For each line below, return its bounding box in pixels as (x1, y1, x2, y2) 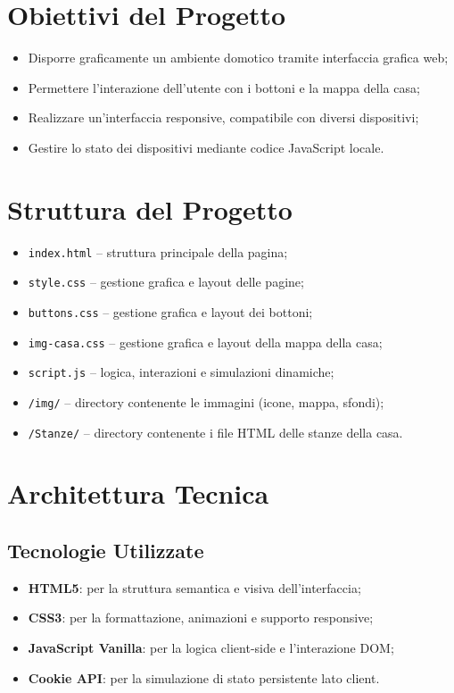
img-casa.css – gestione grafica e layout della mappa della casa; (28, 332, 383, 351)
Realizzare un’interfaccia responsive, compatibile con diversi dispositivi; (28, 108, 419, 127)
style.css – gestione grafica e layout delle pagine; (28, 272, 304, 291)
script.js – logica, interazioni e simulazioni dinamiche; (28, 363, 334, 381)
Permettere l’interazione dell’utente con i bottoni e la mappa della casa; (28, 78, 420, 96)
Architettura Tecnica (7, 475, 269, 512)
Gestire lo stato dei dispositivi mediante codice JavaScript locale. (28, 138, 384, 156)
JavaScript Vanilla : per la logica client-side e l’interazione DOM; (28, 638, 394, 656)
